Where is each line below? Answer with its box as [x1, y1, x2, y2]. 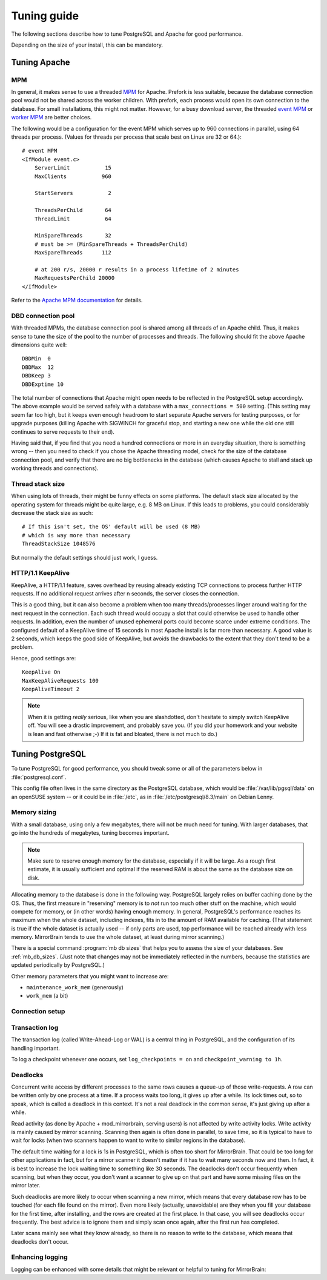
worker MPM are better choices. [11, 114, 92, 121]
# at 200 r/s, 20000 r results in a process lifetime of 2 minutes [34, 266, 239, 273]
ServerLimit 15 [34, 164, 112, 171]
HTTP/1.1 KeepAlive [11, 569, 70, 577]
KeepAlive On [22, 669, 61, 675]
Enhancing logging [11, 1253, 68, 1261]
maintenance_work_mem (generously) [26, 984, 124, 991]
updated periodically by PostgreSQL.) [11, 961, 105, 969]
